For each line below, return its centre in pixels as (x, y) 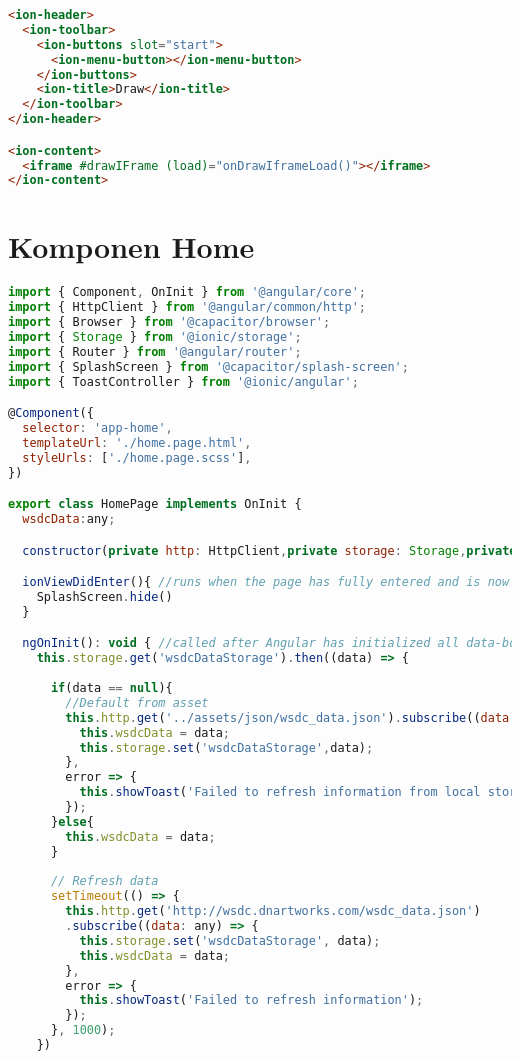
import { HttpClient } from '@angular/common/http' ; (187, 307)
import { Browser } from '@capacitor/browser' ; (169, 322)
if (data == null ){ (111, 688)
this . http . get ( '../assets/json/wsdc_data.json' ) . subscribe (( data (287, 717)
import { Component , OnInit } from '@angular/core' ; (187, 292)
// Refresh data (104, 881)
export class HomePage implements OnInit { (155, 504)
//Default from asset (137, 702)
